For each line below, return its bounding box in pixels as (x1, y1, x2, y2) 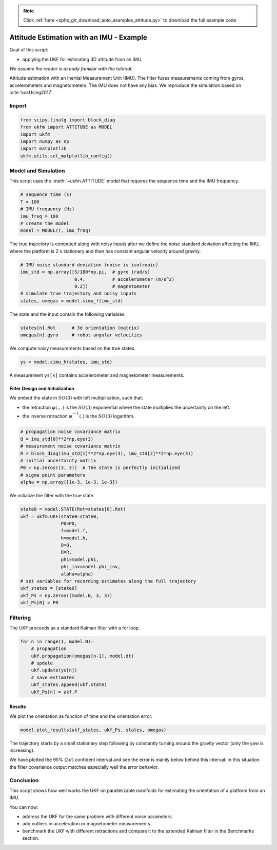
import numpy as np (20, 138, 69, 144)
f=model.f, (61, 528, 88, 534)
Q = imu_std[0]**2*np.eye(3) (20, 436, 94, 442)
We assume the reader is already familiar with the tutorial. (9, 66, 133, 72)
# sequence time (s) (20, 192, 72, 197)
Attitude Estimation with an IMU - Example (9, 33, 147, 42)
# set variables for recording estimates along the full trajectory (20, 578, 196, 584)
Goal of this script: (9, 47, 49, 53)
